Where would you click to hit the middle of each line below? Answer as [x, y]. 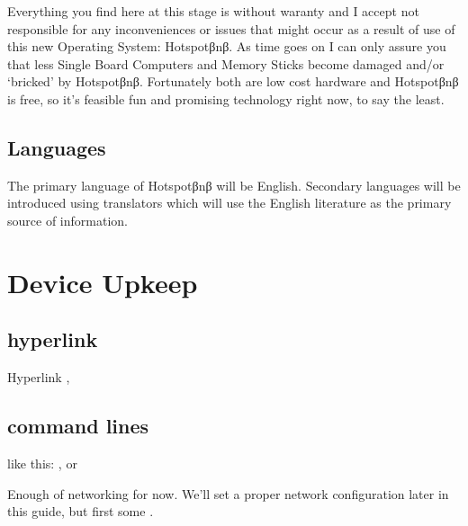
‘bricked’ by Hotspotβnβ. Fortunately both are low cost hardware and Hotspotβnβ [233, 81]
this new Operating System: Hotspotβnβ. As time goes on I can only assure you [227, 46]
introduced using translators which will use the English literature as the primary [229, 203]
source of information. [67, 220]
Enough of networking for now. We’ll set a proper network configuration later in [228, 493]
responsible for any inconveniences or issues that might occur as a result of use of [231, 28]
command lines [78, 426]
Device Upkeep [103, 282]
